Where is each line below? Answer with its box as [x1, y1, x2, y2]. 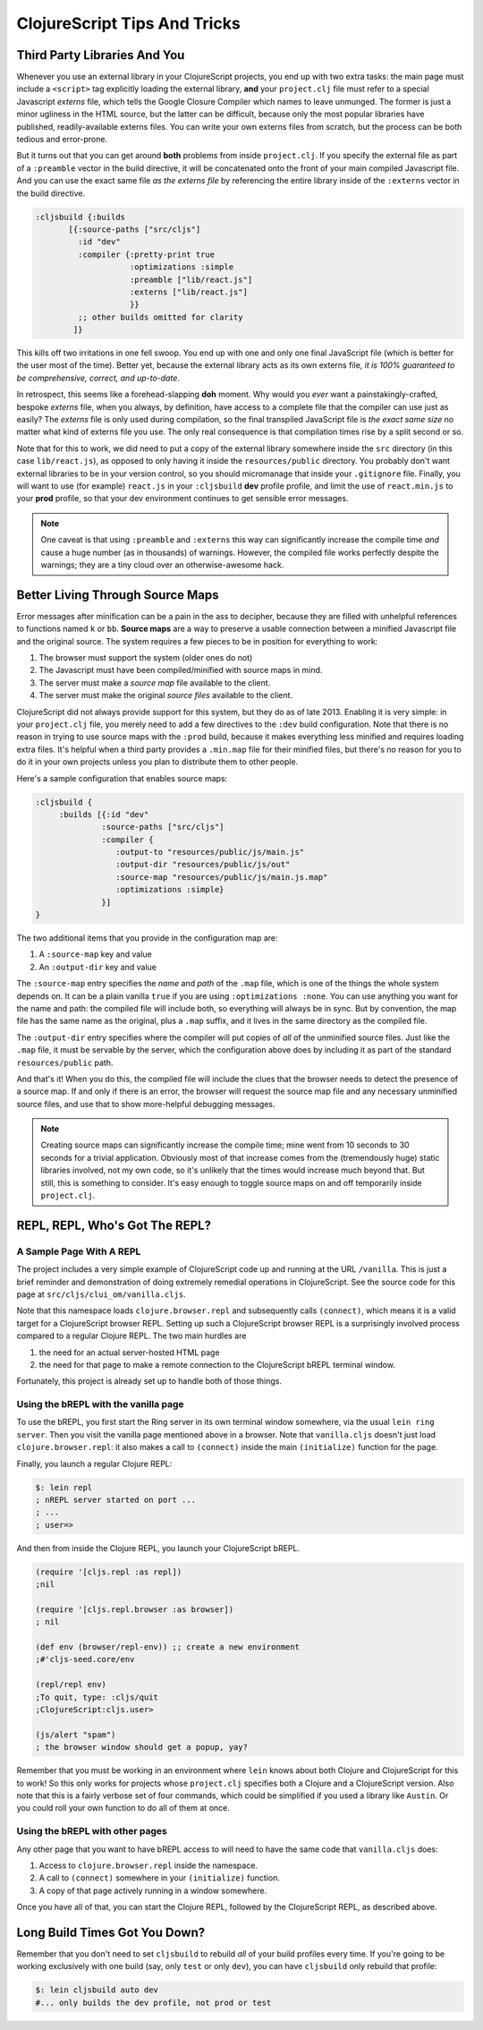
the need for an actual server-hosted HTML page [38, 1347, 220, 1358]
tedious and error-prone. [16, 134, 107, 145]
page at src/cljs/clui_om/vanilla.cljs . [16, 1289, 187, 1300]
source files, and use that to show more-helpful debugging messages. [16, 1098, 275, 1109]
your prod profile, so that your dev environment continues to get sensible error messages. [16, 493, 349, 504]
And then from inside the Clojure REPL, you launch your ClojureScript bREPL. [16, 1542, 300, 1553]
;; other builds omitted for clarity [77, 311, 243, 322]
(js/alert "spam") [35, 1729, 116, 1740]
